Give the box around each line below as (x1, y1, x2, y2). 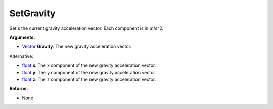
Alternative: (9, 53, 34, 59)
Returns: (9, 86, 28, 92)
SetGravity (9, 8, 56, 19)
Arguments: (9, 34, 35, 40)
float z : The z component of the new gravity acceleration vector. (22, 76, 156, 82)
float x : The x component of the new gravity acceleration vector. (22, 62, 156, 68)
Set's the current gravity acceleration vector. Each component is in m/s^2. (9, 25, 164, 31)
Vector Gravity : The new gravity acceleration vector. (22, 43, 131, 50)
